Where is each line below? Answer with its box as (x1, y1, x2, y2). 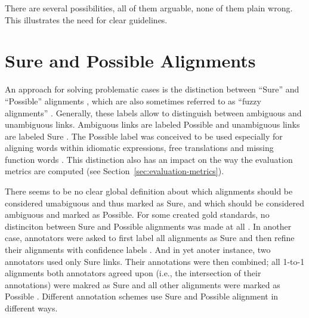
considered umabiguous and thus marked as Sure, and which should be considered (5, 196, 304, 209)
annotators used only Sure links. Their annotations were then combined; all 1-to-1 (5, 255, 305, 267)
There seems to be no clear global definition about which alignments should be (5, 185, 293, 197)
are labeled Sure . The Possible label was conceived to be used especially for (5, 129, 283, 142)
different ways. (5, 302, 58, 314)
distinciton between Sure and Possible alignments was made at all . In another (5, 220, 292, 232)
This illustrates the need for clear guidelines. (5, 13, 168, 26)
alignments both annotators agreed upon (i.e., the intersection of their (5, 267, 261, 279)
